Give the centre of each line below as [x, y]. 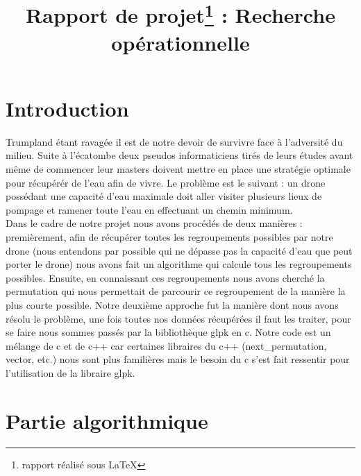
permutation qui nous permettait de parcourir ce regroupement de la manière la [176, 291]
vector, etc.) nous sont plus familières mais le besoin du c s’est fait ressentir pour [178, 359]
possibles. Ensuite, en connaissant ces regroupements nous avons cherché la [165, 277]
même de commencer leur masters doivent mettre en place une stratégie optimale [178, 169]
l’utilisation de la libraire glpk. [70, 372]
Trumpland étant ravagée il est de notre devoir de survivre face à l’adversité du [174, 141]
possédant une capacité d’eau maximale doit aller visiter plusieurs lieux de [164, 196]
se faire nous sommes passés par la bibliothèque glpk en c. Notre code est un [168, 332]
